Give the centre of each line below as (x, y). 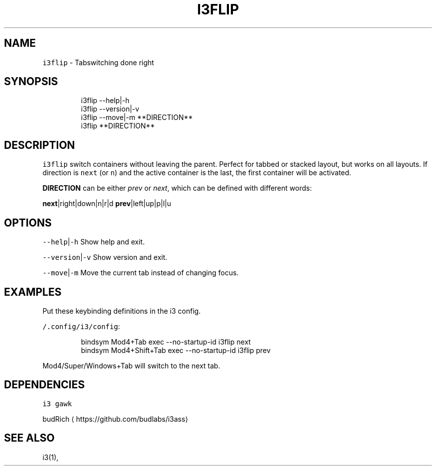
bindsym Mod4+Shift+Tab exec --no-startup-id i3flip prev (176, 350)
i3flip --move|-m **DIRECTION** (137, 117)
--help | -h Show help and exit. (94, 242)
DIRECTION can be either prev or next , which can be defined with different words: (177, 188)
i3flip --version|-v (110, 109)
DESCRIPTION (40, 145)
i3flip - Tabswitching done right (98, 62)
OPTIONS (28, 223)
